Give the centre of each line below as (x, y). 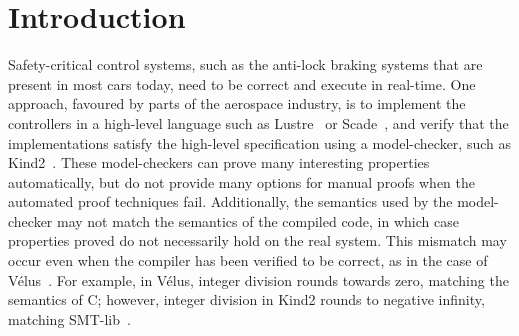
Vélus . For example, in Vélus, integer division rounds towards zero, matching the (258, 279)
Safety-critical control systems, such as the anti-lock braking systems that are (245, 64)
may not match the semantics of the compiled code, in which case (258, 220)
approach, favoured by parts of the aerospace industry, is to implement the (237, 103)
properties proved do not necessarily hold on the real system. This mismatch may (257, 240)
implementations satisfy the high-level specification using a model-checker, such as (259, 142)
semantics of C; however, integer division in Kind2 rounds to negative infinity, (246, 299)
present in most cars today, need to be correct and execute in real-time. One (242, 83)
